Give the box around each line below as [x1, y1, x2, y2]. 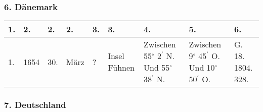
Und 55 [144, 62, 170, 74]
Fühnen [108, 62, 135, 74]
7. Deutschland [4, 98, 66, 111]
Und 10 [189, 62, 215, 74]
